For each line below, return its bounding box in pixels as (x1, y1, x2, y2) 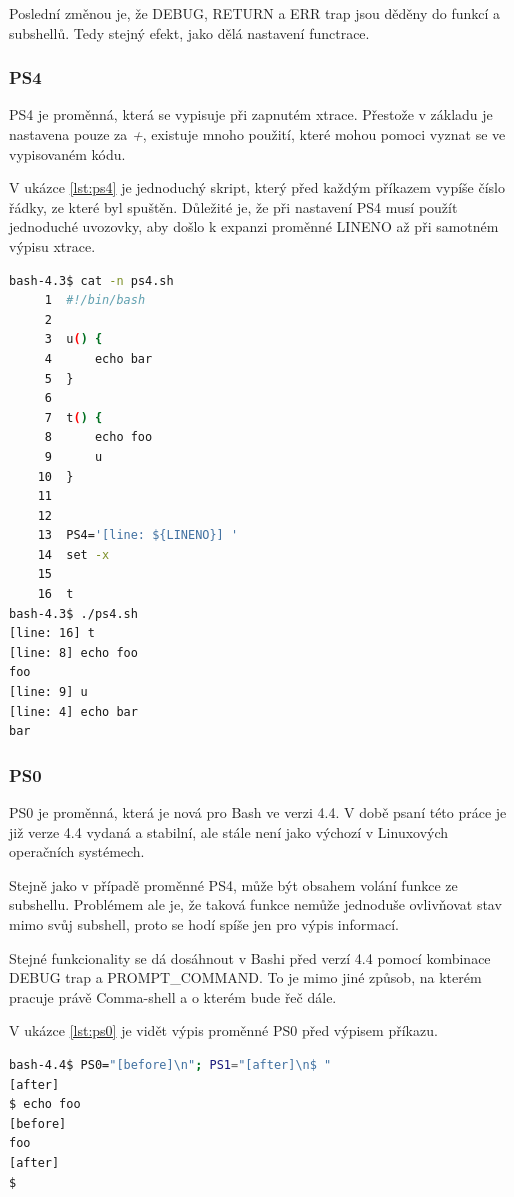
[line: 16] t (9, 626, 95, 641)
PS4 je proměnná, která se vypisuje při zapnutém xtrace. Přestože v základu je (9, 104, 493, 125)
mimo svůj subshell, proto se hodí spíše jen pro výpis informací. (9, 914, 399, 934)
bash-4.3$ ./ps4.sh (9, 606, 138, 621)
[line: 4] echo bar (9, 704, 138, 719)
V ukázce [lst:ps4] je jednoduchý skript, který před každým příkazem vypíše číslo (9, 177, 506, 198)
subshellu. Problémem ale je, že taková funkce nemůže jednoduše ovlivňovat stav (9, 894, 502, 915)
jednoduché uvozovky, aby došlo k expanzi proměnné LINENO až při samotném (9, 216, 499, 237)
